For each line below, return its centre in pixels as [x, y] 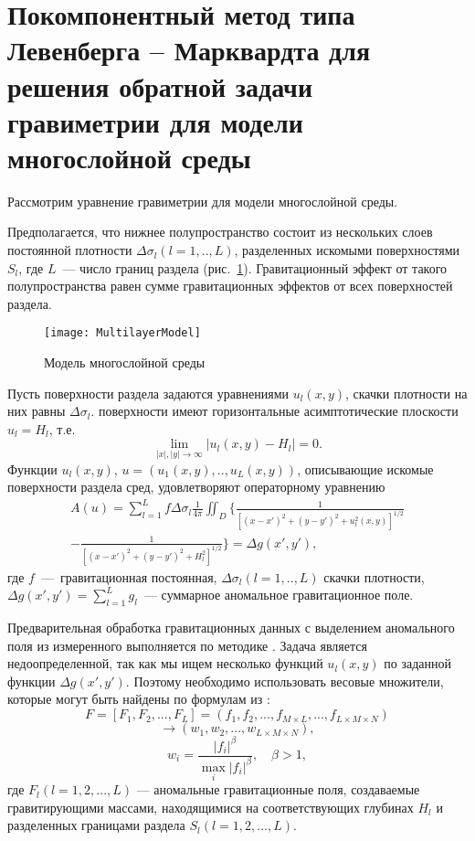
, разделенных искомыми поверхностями [347, 250]
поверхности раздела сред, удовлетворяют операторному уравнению [196, 487]
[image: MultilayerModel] [122, 333]
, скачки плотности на [406, 393]
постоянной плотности [70, 250]
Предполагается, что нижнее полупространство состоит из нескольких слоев [220, 232]
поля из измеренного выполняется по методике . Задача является [187, 645]
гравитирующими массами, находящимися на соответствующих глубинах [211, 807]
